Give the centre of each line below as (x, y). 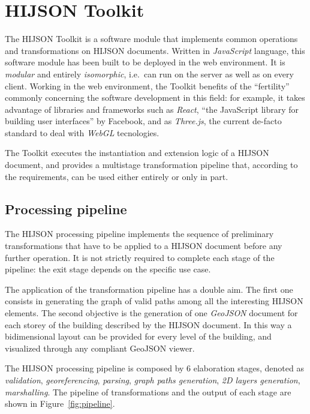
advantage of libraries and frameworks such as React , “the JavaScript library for (152, 109)
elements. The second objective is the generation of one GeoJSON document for (151, 313)
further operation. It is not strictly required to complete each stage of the (140, 257)
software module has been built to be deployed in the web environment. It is (145, 62)
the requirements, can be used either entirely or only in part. (117, 176)
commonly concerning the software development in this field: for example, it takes (155, 97)
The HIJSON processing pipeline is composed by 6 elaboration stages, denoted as (154, 368)
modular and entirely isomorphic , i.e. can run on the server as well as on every (149, 73)
